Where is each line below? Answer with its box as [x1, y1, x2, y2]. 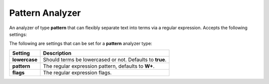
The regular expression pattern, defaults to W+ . [43, 62, 155, 69]
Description [43, 49, 72, 56]
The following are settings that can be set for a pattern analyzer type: [9, 41, 152, 46]
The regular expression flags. [43, 69, 112, 76]
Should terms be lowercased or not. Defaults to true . [43, 56, 167, 63]
